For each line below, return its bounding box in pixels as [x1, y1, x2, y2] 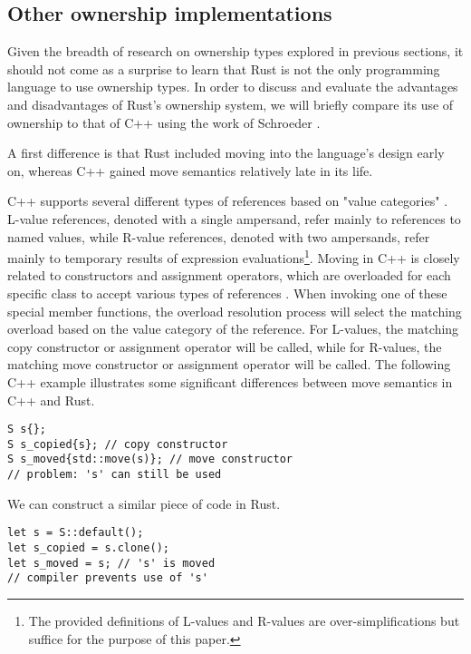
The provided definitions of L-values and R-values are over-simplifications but [28, 610, 460, 630]
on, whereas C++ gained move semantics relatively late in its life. [7, 161, 373, 180]
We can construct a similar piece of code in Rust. [7, 493, 281, 512]
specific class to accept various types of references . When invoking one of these [7, 283, 447, 302]
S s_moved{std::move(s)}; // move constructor [7, 453, 293, 466]
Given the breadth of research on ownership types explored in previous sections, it [7, 42, 464, 61]
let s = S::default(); [7, 526, 144, 540]
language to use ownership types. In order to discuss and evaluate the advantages [7, 77, 458, 96]
